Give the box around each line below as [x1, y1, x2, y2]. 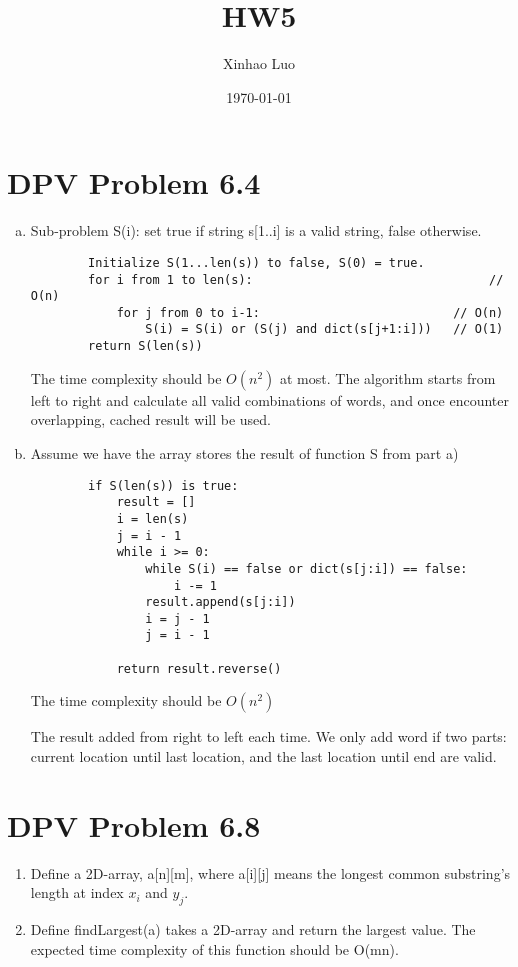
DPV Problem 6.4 [7, 162, 261, 203]
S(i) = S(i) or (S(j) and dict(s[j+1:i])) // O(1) [145, 322, 504, 337]
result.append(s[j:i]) [145, 595, 296, 610]
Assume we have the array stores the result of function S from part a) [30, 442, 459, 463]
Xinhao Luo [222, 53, 296, 74]
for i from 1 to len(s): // [88, 272, 504, 287]
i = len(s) [116, 511, 189, 526]
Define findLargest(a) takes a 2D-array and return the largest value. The [30, 919, 476, 940]
